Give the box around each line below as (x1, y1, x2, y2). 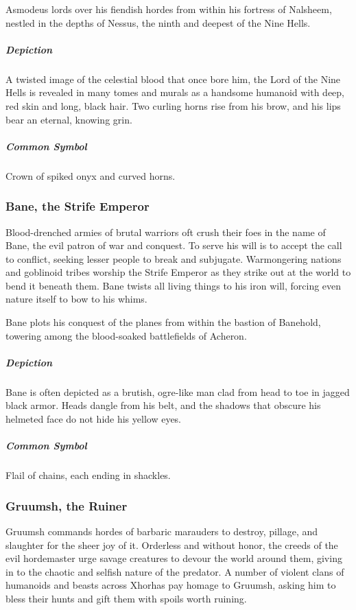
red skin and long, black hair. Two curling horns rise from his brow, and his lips (5, 98, 341, 113)
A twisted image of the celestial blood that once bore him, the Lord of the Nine (5, 71, 341, 86)
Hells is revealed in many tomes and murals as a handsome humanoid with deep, (5, 85, 345, 99)
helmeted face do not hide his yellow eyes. (5, 412, 182, 425)
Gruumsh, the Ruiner (5, 497, 128, 514)
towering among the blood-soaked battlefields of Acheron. (5, 328, 247, 342)
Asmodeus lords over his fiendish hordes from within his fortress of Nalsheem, (5, 2, 332, 16)
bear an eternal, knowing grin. (5, 112, 132, 126)
